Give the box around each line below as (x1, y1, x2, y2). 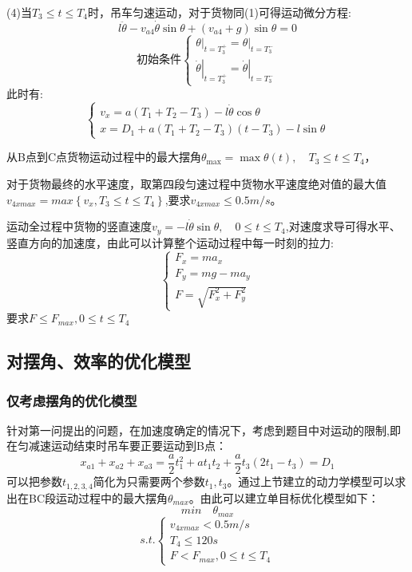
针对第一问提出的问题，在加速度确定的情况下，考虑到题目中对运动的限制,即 (6, 421, 401, 438)
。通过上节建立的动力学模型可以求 (227, 473, 406, 490)
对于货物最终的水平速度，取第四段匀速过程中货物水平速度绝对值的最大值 (6, 175, 386, 191)
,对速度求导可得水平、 (285, 218, 401, 235)
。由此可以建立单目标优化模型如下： (188, 489, 379, 506)
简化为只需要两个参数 (93, 473, 205, 490)
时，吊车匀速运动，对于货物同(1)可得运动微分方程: (88, 4, 351, 20)
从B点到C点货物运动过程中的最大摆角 (6, 148, 202, 165)
